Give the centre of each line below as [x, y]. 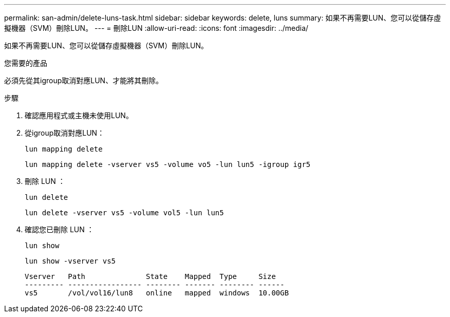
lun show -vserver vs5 [70, 261]
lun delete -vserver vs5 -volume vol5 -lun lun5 [124, 213]
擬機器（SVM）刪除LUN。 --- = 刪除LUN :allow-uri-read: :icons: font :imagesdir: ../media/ [156, 28]
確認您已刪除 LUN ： [59, 229]
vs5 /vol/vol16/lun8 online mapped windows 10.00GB [157, 293]
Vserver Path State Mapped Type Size [150, 276]
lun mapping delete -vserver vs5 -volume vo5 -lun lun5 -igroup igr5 [168, 164]
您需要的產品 [26, 63]
